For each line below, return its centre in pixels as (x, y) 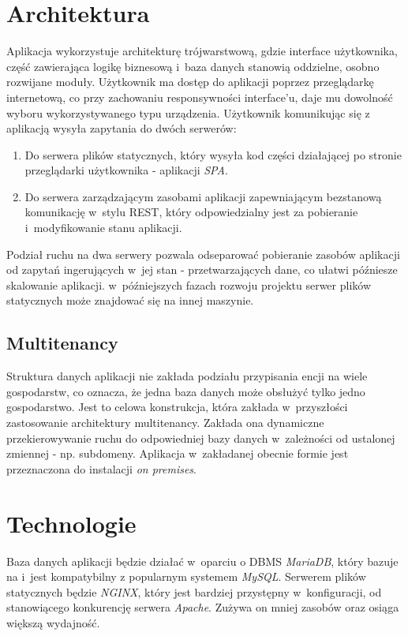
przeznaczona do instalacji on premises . (101, 468)
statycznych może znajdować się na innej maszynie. (130, 300)
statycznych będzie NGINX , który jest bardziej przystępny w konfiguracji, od (194, 591)
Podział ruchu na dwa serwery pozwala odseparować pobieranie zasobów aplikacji (203, 254)
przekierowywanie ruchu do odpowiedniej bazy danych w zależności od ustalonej (201, 438)
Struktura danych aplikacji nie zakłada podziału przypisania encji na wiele (187, 376)
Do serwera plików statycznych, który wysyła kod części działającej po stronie (213, 154)
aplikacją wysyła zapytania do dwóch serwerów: (122, 128)
